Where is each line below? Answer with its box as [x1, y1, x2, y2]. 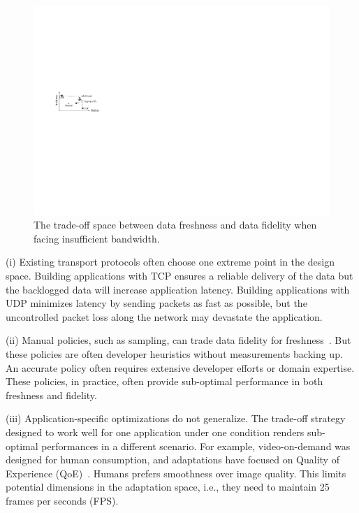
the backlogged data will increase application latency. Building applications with [6, 282, 350, 296]
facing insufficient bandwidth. [34, 231, 160, 245]
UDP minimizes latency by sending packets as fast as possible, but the [6, 296, 307, 310]
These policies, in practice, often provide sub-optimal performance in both [6, 374, 323, 389]
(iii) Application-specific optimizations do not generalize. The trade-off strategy [6, 411, 346, 426]
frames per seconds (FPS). [6, 493, 119, 507]
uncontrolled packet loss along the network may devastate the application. [6, 309, 323, 324]
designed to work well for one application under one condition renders [6, 424, 305, 439]
